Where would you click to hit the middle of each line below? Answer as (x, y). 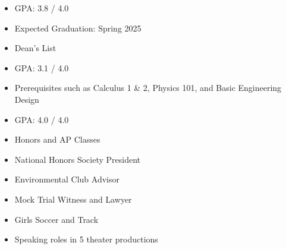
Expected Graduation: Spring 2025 (78, 28)
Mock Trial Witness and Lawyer (73, 199)
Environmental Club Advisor (67, 179)
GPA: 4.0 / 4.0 (42, 119)
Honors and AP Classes (57, 139)
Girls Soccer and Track (56, 219)
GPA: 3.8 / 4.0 (42, 8)
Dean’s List (35, 48)
